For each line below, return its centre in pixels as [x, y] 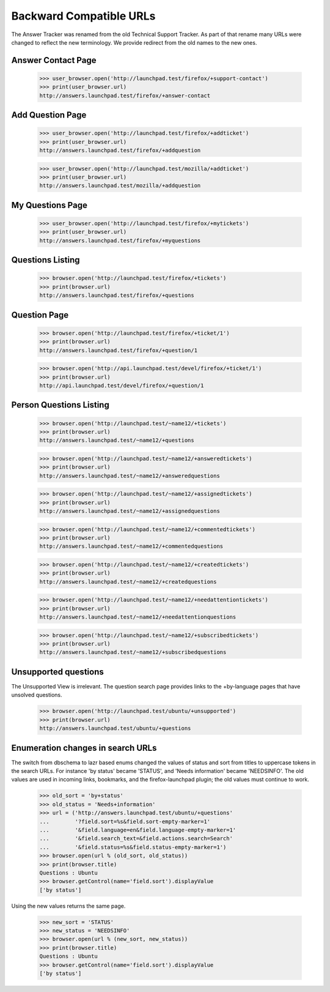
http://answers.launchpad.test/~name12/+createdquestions [128, 582]
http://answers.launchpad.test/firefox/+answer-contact [125, 95]
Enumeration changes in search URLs [84, 748]
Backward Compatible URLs [83, 16]
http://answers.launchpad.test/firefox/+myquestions [120, 241]
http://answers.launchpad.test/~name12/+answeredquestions [130, 475]
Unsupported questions [57, 672]
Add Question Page [49, 115]
